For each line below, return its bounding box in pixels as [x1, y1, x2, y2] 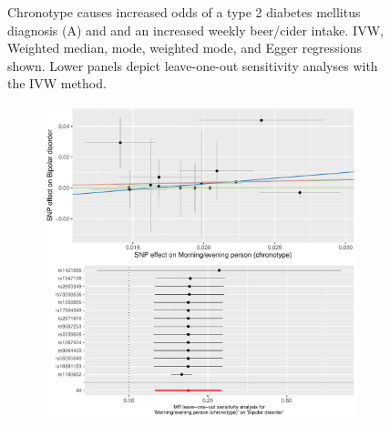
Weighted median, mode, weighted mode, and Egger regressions [7, 38, 363, 57]
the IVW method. [7, 74, 107, 93]
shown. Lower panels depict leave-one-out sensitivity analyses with [7, 56, 378, 75]
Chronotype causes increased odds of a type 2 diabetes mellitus [7, 3, 361, 21]
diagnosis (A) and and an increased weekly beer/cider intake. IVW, [7, 20, 384, 39]
